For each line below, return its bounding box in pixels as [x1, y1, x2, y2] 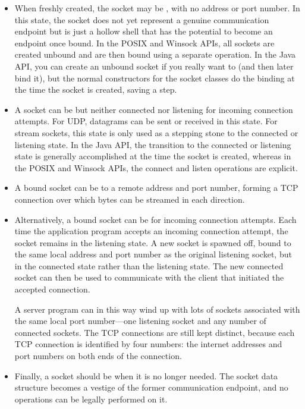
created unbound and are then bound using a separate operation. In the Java [14, 48, 296, 61]
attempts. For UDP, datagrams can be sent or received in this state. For [14, 115, 278, 127]
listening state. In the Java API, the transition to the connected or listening [14, 138, 291, 150]
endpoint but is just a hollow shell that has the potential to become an [14, 25, 273, 37]
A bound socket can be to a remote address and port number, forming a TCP [14, 181, 298, 194]
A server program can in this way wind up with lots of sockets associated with [14, 303, 300, 315]
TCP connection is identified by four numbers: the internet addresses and [14, 338, 282, 350]
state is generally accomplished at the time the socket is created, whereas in [14, 150, 291, 162]
